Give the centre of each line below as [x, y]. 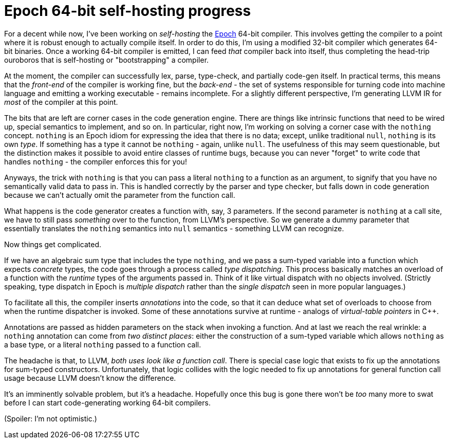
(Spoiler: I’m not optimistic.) [51, 418]
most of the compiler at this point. [61, 102]
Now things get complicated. [53, 244]
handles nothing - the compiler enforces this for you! [96, 161]
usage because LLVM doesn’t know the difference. [90, 378]
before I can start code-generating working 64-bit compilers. [107, 402]
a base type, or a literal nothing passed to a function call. [103, 344]
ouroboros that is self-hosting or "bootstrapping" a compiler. [107, 60]
